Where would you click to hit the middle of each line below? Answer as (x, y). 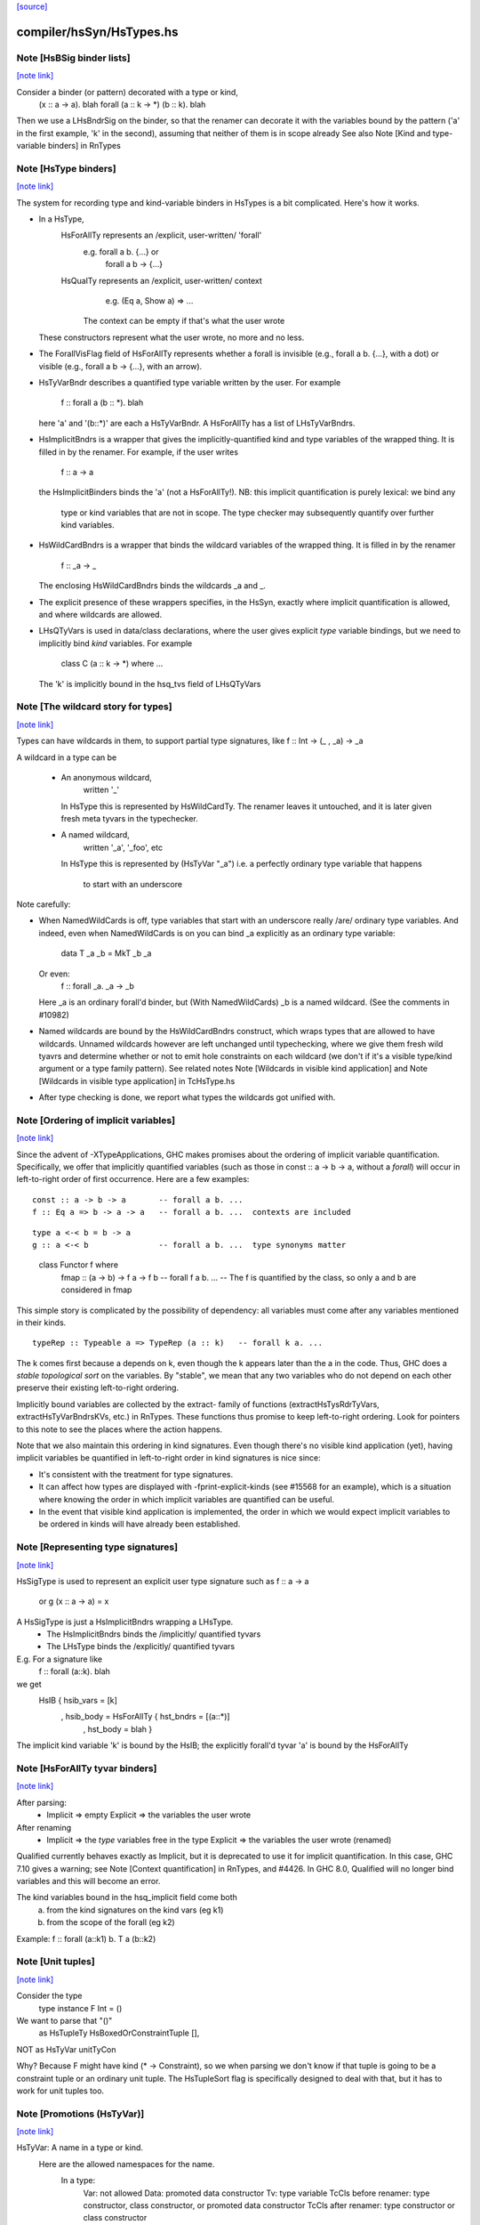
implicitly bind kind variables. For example (116, 643)
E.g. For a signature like (59, 1659)
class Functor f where (79, 1265)
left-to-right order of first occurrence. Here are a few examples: (133, 1179)
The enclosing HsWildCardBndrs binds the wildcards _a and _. (152, 586)
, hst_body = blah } (118, 1729)
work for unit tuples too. (60, 2091)
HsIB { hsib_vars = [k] (78, 1701)
